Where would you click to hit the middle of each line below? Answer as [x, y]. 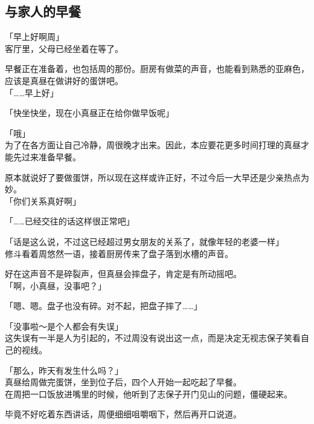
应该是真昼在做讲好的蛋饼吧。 [64, 80]
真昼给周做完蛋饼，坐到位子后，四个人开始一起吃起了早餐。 [123, 382]
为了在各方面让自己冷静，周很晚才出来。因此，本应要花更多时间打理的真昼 [153, 145]
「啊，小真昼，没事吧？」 [56, 285]
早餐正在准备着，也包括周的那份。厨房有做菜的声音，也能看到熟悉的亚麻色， [157, 69]
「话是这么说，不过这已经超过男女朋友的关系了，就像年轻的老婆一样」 [144, 241]
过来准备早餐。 [51, 156]
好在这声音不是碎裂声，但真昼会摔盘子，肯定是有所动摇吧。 [123, 274]
